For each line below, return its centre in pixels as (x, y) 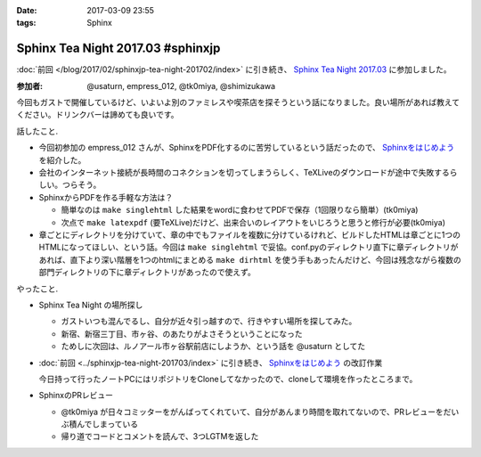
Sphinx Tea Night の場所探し (91, 305)
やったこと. (37, 289)
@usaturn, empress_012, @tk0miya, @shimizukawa (181, 86)
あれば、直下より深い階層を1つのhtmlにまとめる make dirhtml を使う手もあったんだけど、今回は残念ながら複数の (250, 259)
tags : (26, 23)
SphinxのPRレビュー (76, 396)
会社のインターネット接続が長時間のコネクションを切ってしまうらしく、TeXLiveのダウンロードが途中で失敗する (244, 173)
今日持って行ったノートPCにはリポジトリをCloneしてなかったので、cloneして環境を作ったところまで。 (228, 379)
